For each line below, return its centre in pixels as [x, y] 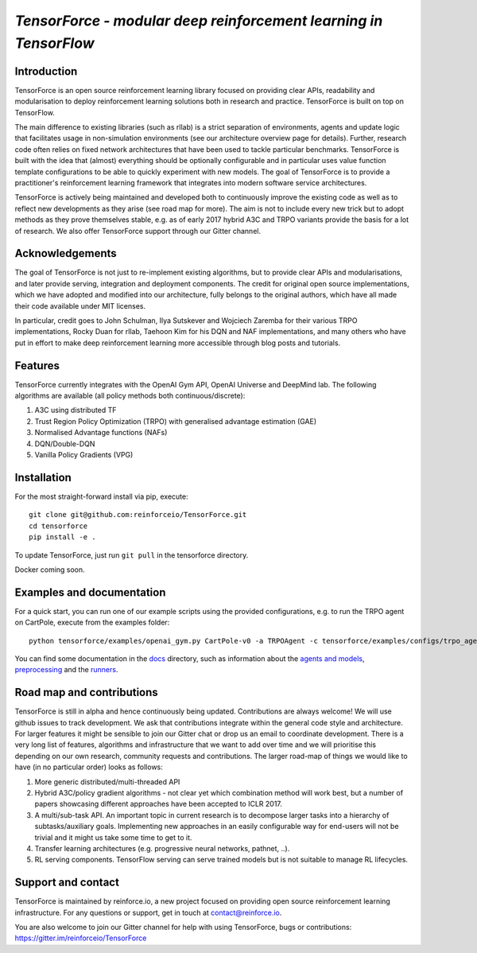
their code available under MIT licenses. [80, 305]
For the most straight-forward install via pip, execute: [101, 496]
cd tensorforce [58, 526]
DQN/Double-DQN [65, 443]
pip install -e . [62, 537]
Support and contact [67, 883]
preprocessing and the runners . [66, 670]
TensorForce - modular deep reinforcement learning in [199, 21]
